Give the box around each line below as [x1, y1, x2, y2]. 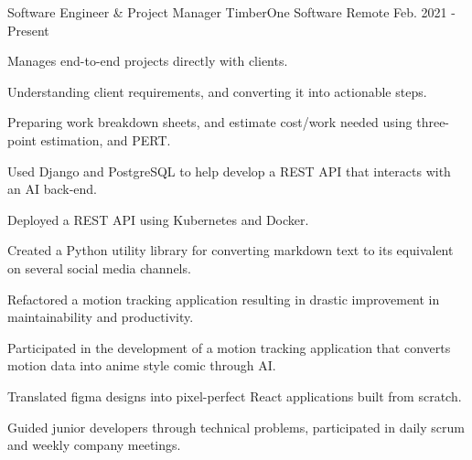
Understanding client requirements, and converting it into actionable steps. [7, 81, 427, 101]
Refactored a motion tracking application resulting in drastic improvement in [7, 289, 440, 308]
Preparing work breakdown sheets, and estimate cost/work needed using [7, 112, 413, 132]
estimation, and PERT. [40, 130, 171, 149]
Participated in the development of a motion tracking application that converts [7, 337, 451, 357]
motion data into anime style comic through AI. [7, 356, 276, 375]
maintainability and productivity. [7, 307, 194, 326]
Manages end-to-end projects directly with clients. [7, 51, 288, 70]
